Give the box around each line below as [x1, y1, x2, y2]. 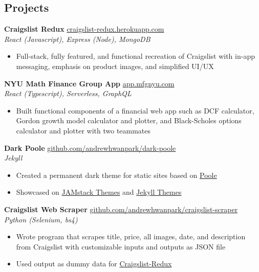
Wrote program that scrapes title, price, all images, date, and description [16, 231, 246, 242]
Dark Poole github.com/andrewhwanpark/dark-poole [4, 142, 176, 153]
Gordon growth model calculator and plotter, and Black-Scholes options [16, 115, 242, 126]
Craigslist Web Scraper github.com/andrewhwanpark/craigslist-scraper [4, 203, 238, 214]
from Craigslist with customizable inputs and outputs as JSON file [16, 241, 226, 252]
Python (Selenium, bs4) [4, 214, 78, 224]
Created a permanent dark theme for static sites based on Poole [16, 169, 217, 180]
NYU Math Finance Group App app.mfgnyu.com [4, 78, 175, 88]
